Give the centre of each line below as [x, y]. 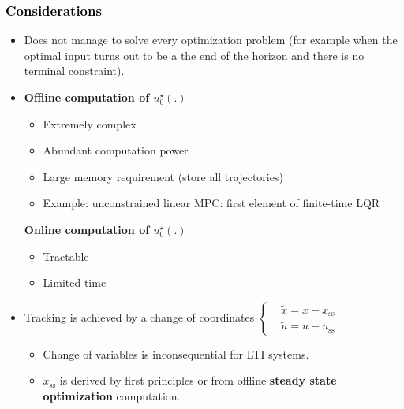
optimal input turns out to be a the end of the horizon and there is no [194, 55]
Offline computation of [87, 97]
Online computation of [87, 229]
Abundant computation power [116, 150]
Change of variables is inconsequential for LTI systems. [176, 353]
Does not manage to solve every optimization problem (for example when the [211, 40]
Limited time [75, 283]
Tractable [66, 256]
